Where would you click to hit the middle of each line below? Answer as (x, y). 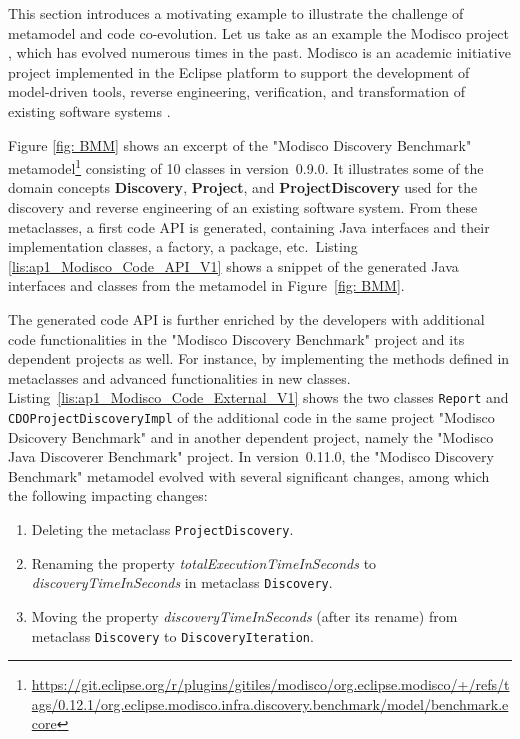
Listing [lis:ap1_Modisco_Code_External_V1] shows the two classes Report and (258, 397)
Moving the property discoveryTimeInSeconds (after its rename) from (244, 615)
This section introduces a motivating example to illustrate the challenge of (236, 13)
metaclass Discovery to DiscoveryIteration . (172, 635)
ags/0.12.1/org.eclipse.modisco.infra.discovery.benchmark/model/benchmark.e (270, 703)
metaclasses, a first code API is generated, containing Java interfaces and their (249, 226)
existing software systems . (89, 110)
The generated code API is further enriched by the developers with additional (246, 318)
